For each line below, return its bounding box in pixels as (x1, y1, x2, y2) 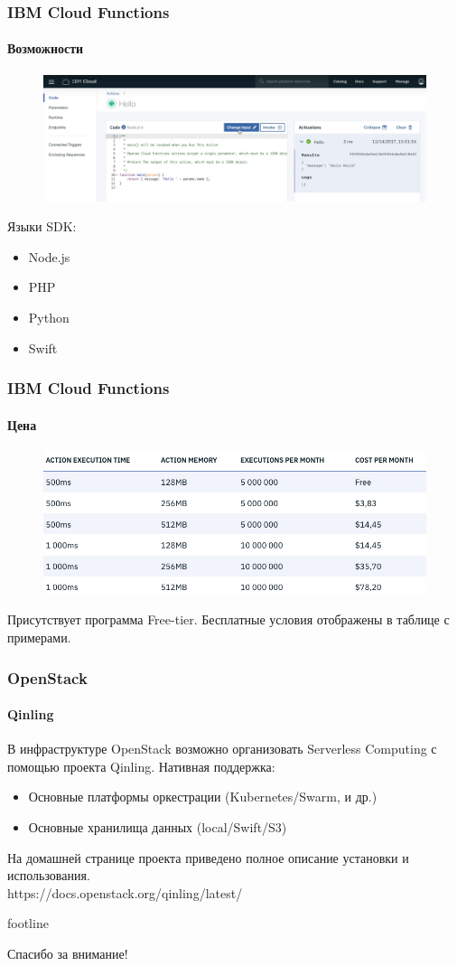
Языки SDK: (7, 217, 77, 236)
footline (7, 914, 49, 933)
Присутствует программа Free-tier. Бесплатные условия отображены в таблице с (7, 610, 450, 629)
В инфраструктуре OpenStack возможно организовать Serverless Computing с (7, 739, 437, 758)
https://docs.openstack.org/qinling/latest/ (7, 883, 243, 902)
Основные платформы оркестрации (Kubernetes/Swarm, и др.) (28, 787, 378, 806)
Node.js (28, 247, 70, 266)
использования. (7, 866, 90, 885)
